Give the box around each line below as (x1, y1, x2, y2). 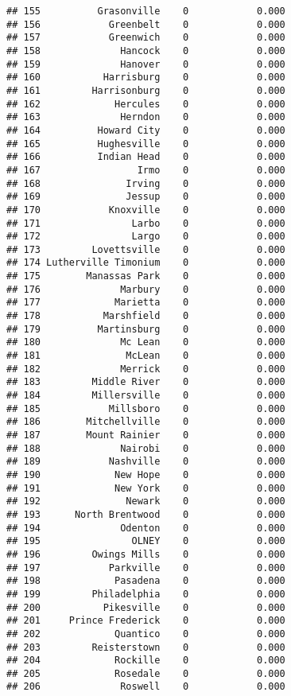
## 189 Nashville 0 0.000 (6, 456, 285, 468)
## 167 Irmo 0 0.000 (6, 164, 285, 176)
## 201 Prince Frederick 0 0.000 (6, 615, 285, 627)
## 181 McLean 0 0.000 (6, 350, 285, 362)
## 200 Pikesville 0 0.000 (6, 601, 285, 613)
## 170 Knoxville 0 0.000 (6, 204, 285, 216)
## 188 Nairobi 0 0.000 (6, 442, 285, 454)
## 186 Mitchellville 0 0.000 (6, 416, 285, 428)
